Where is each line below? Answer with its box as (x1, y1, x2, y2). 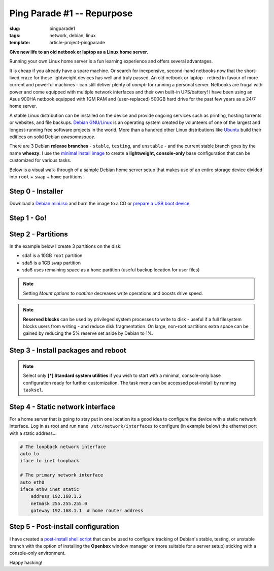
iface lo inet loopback (20, 458, 80, 464)
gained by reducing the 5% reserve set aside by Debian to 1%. (23, 330, 154, 336)
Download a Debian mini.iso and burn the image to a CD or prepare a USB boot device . (9, 200, 191, 206)
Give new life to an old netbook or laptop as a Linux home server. (9, 49, 149, 55)
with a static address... (9, 430, 57, 436)
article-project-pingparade (49, 40, 105, 46)
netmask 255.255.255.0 (30, 500, 87, 506)
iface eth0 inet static (20, 486, 80, 492)
